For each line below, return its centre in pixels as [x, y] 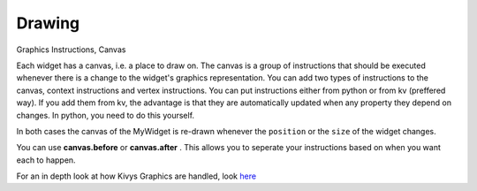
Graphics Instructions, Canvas [71, 50]
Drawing [48, 23]
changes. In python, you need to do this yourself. [105, 115]
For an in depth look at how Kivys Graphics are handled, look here [136, 176]
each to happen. [46, 160]
